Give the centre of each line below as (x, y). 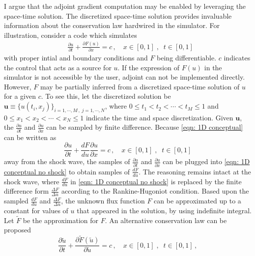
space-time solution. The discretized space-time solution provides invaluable (118, 15)
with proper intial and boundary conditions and (76, 58)
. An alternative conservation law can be (166, 220)
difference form (27, 191)
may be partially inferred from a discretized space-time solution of (140, 86)
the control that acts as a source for (58, 67)
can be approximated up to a (198, 201)
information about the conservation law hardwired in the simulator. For (112, 25)
